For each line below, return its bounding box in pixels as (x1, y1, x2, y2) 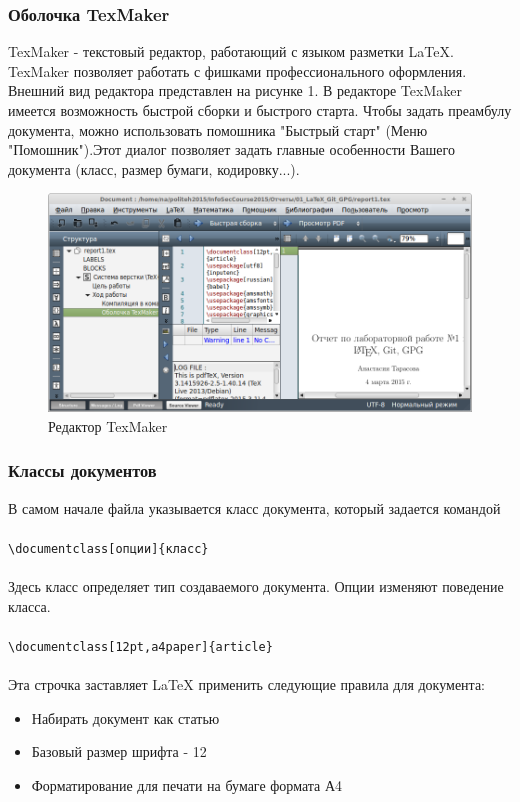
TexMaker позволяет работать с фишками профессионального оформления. (8, 60, 467, 81)
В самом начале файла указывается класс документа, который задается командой (8, 497, 501, 518)
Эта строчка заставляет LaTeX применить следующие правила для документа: (8, 674, 485, 695)
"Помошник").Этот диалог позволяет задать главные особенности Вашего (8, 139, 455, 160)
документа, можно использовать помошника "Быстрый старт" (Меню (8, 119, 428, 140)
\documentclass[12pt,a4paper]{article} (8, 639, 273, 654)
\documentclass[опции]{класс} (8, 541, 209, 556)
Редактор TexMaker (48, 415, 168, 436)
